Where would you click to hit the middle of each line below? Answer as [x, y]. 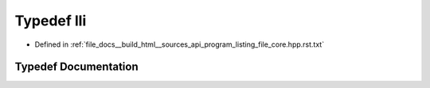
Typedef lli [51, 21]
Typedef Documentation [76, 67]
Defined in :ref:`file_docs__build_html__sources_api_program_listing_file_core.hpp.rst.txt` [180, 44]
